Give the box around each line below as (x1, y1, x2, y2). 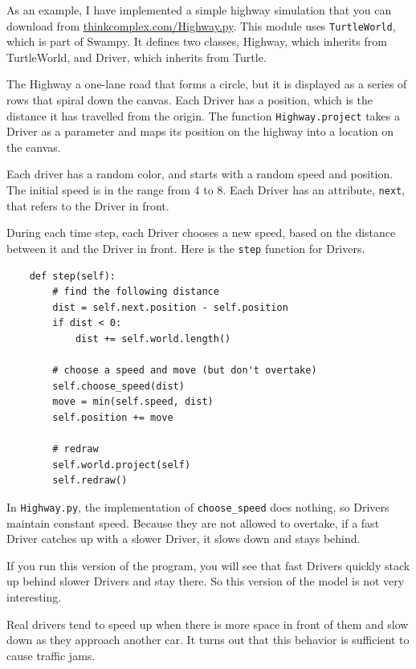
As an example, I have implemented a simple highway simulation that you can (6, 2, 392, 18)
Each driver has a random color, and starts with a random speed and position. (6, 165, 394, 182)
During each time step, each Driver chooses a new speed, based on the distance (6, 224, 396, 241)
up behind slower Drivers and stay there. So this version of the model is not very (6, 573, 405, 589)
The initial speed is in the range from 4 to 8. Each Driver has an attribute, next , (6, 182, 406, 198)
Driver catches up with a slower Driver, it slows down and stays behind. (6, 530, 361, 547)
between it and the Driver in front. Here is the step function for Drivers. (6, 239, 365, 256)
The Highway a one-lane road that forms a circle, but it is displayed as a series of (6, 75, 407, 92)
